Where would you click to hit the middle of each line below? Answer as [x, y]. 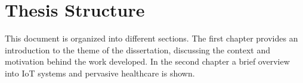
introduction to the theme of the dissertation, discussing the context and [137, 50]
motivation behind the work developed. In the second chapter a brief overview [147, 61]
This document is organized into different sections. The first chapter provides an [151, 38]
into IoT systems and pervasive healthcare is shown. [100, 73]
